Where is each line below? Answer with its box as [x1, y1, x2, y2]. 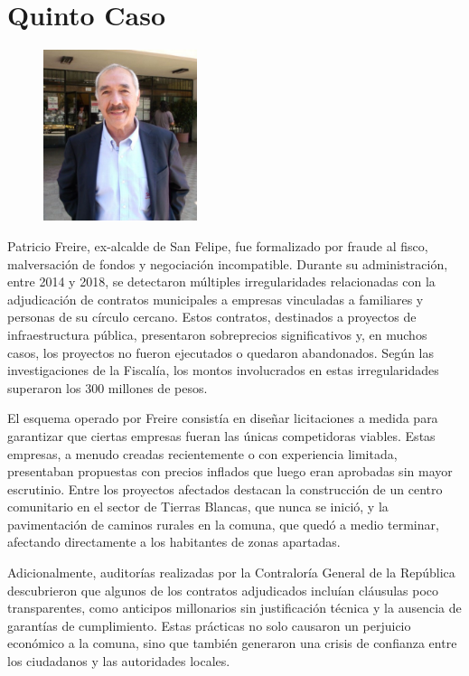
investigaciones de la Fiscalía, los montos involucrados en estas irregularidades [7, 361, 439, 380]
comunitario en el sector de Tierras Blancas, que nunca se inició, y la [7, 497, 389, 516]
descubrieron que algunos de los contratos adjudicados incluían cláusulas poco [7, 580, 439, 599]
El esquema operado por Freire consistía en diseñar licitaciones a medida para [7, 408, 438, 427]
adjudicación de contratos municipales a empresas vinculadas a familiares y [7, 289, 424, 308]
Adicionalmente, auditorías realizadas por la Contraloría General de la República [7, 563, 455, 582]
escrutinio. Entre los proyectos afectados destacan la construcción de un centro [7, 479, 443, 498]
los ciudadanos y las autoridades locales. [7, 652, 230, 671]
